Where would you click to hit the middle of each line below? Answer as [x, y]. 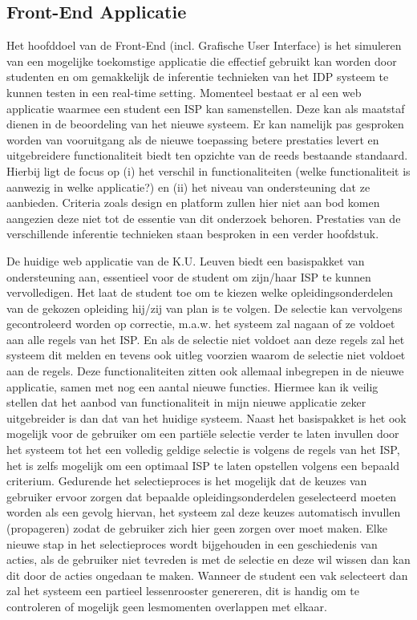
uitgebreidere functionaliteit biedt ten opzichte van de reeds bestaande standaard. [207, 155]
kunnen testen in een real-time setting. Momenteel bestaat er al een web [184, 92]
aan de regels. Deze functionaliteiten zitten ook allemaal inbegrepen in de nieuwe [205, 371]
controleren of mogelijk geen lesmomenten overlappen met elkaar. [167, 606]
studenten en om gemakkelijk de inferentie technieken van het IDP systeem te [198, 77]
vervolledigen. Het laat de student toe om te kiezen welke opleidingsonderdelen [200, 292]
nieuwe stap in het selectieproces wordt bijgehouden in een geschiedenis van [192, 543]
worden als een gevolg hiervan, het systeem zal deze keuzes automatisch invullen [204, 512]
